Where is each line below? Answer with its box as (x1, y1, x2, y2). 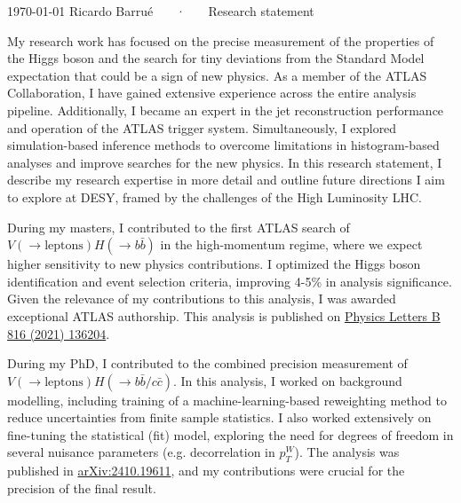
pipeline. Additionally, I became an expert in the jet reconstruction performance (7, 100, 444, 119)
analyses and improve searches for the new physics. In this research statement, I (7, 153, 442, 171)
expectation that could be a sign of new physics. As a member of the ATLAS (7, 66, 427, 84)
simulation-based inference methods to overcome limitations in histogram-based (7, 136, 440, 154)
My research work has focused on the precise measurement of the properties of (7, 31, 434, 50)
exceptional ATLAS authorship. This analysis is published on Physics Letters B (7, 306, 441, 325)
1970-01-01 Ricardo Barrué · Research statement (7, 2, 314, 20)
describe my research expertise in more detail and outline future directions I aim (7, 170, 445, 189)
